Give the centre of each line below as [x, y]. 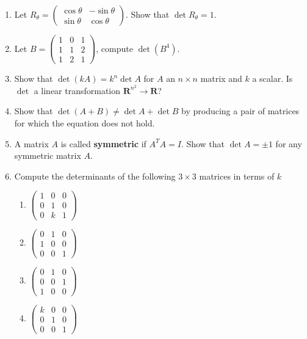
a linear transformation [77, 90]
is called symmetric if [103, 143]
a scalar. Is [273, 78]
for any [289, 143]
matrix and [221, 78]
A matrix [31, 143]
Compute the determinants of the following [95, 176]
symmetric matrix [48, 155]
